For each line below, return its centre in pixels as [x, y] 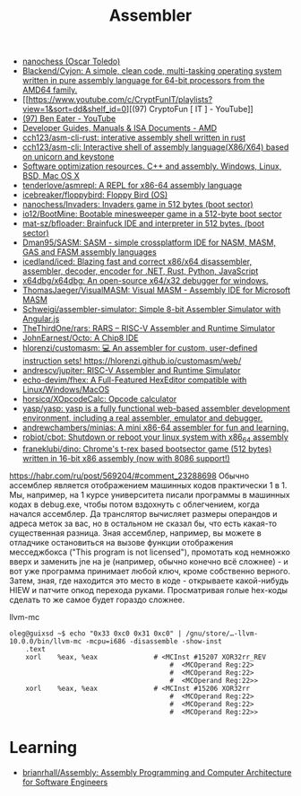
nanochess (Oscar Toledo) [71, 61]
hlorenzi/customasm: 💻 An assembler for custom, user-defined [140, 348]
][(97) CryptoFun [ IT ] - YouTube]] [189, 109]
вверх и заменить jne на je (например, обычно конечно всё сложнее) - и [149, 561]
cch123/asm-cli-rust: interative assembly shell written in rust [134, 138]
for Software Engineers [65, 782]
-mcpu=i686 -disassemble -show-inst [154, 641]
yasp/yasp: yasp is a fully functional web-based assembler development [156, 408]
